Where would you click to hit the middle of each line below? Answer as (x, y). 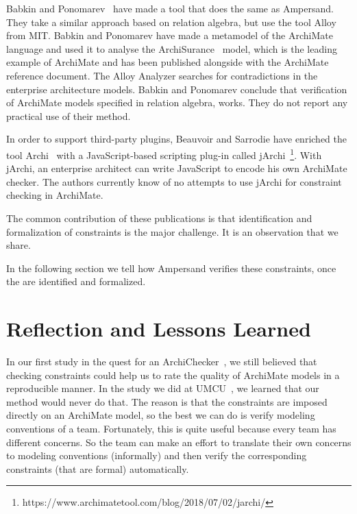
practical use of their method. (69, 115)
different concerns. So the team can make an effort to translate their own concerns (179, 442)
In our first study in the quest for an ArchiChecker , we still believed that (162, 362)
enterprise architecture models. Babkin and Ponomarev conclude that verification (177, 89)
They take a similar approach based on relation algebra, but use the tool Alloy (171, 22)
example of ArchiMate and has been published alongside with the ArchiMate (168, 62)
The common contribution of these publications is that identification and (159, 218)
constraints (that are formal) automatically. (98, 468)
